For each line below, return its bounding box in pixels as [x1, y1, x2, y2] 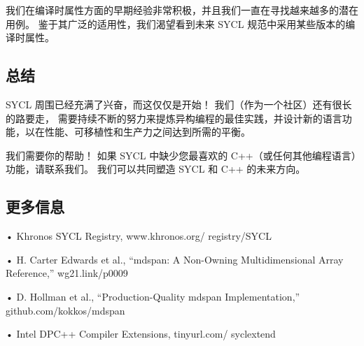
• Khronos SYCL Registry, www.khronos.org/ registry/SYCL [6, 229, 272, 243]
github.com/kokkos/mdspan [6, 303, 125, 317]
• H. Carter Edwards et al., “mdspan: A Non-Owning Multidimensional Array [6, 252, 344, 266]
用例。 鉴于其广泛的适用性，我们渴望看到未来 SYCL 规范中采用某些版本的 [6, 16, 346, 31]
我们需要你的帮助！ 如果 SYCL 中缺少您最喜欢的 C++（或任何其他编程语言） [6, 147, 356, 162]
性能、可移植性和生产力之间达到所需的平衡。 [44, 124, 251, 139]
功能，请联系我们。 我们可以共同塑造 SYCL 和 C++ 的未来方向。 [6, 161, 306, 176]
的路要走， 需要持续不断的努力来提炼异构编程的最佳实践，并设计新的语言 [6, 110, 342, 125]
